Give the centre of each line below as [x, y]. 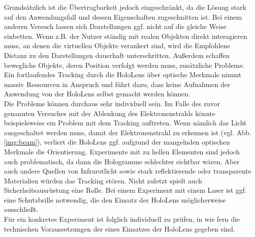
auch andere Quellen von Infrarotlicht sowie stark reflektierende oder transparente [128, 171]
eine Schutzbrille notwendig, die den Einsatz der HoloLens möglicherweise [115, 199]
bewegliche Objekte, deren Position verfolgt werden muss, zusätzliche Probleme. [124, 65]
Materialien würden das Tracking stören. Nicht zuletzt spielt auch [103, 180]
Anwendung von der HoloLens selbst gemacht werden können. [97, 94]
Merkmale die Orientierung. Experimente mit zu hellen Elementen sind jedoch [122, 151]
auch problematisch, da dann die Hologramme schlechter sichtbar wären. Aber [122, 161]
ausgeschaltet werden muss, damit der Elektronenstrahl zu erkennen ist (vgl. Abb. [128, 132]
